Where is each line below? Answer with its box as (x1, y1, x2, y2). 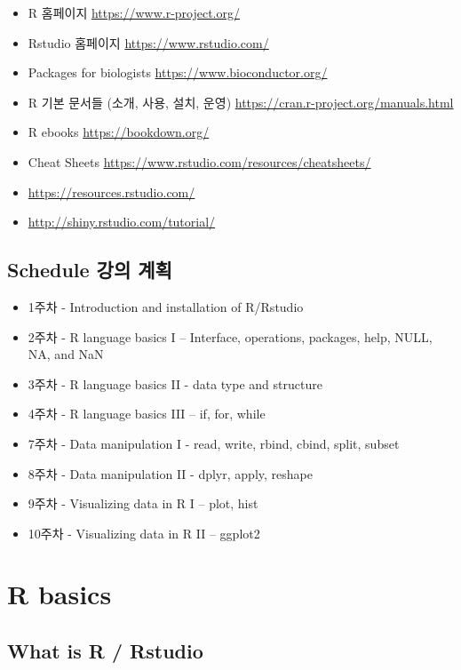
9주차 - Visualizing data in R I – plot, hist (28, 494, 258, 513)
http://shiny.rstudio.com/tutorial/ (28, 212, 216, 231)
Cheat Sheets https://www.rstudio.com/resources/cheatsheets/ (28, 152, 371, 171)
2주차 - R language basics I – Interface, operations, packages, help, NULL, (28, 327, 433, 346)
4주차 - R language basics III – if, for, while (28, 404, 266, 423)
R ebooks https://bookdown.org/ (28, 123, 210, 141)
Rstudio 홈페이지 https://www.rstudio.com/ (28, 33, 269, 52)
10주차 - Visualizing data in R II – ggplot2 (28, 523, 260, 542)
